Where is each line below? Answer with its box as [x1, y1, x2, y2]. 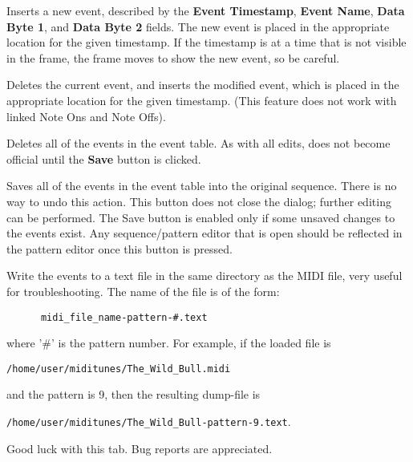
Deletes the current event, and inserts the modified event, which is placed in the [6, 76, 399, 93]
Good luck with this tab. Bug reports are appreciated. [6, 440, 273, 456]
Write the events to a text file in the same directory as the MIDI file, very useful [6, 267, 403, 284]
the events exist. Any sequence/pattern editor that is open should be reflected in [6, 225, 403, 241]
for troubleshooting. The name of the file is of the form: [6, 282, 280, 299]
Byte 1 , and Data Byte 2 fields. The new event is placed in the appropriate [6, 18, 390, 34]
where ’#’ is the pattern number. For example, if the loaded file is [6, 334, 331, 351]
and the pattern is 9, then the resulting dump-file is [6, 386, 261, 403]
